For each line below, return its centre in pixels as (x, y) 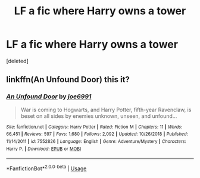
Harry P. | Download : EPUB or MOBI (44, 149)
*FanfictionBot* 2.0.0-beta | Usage (46, 168)
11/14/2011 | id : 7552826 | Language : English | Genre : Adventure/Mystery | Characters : (96, 141)
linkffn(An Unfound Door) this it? (68, 79)
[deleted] (17, 61)
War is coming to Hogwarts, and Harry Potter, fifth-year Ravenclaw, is (106, 110)
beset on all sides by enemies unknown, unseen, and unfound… (99, 116)
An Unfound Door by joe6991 (49, 96)
